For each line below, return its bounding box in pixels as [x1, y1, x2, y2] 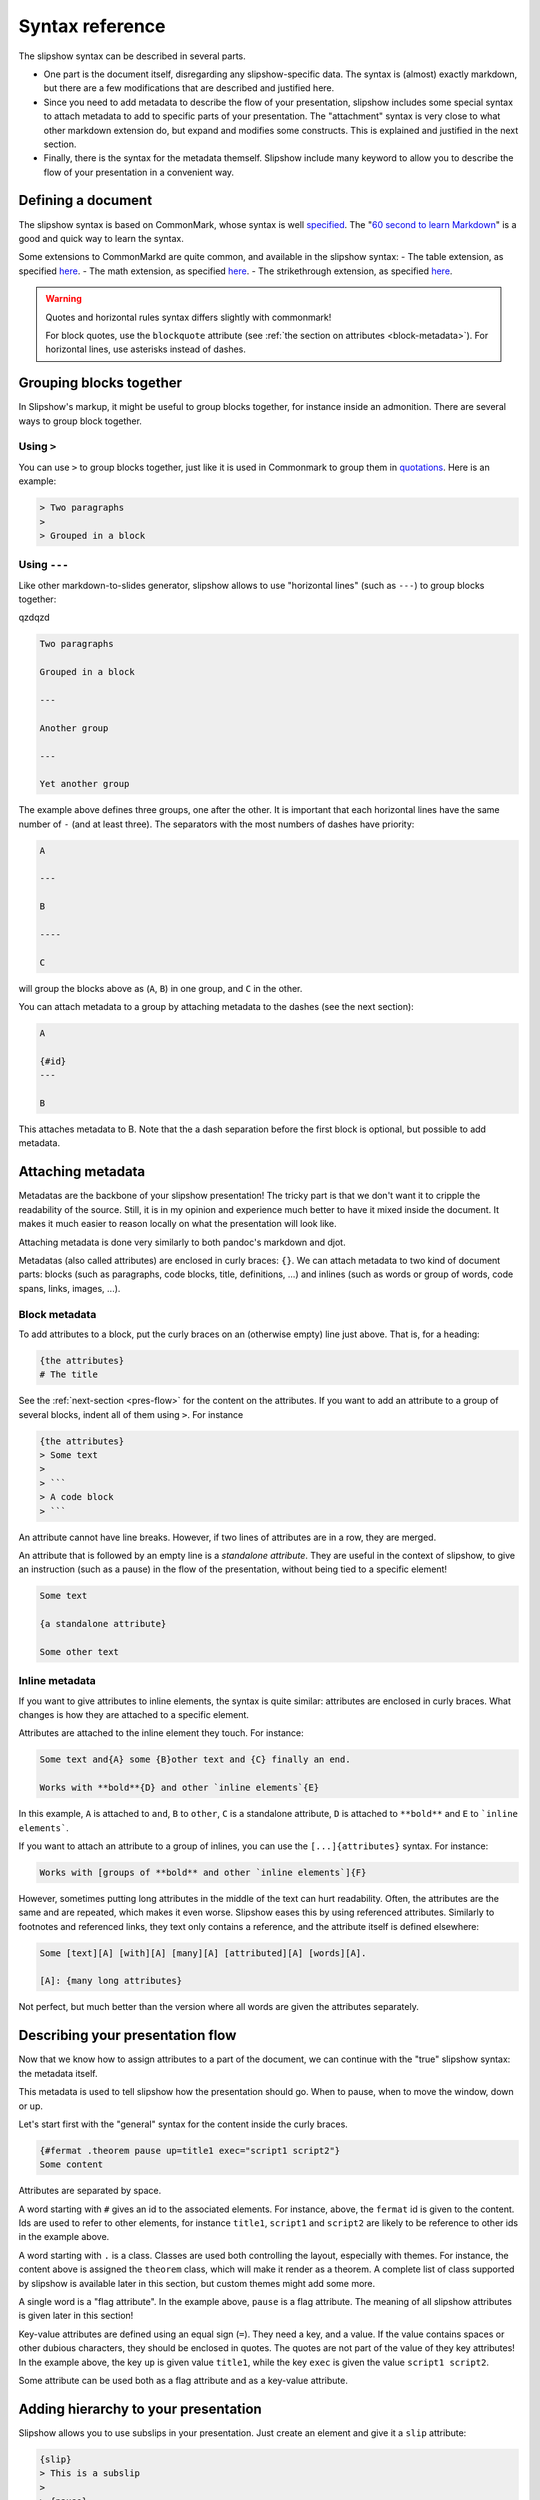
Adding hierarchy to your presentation [18, 2400, 262, 2417]
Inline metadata [18, 1674, 97, 1688]
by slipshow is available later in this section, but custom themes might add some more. [18, 2277, 376, 2289]
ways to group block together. [18, 415, 142, 427]
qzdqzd [18, 611, 50, 624]
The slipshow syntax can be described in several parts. [18, 50, 247, 62]
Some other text [39, 1646, 120, 1657]
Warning [45, 293, 82, 305]
